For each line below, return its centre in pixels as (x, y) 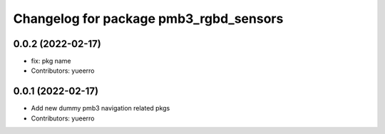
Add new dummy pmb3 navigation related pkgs (101, 108)
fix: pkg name (51, 61)
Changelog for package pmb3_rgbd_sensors (148, 19)
